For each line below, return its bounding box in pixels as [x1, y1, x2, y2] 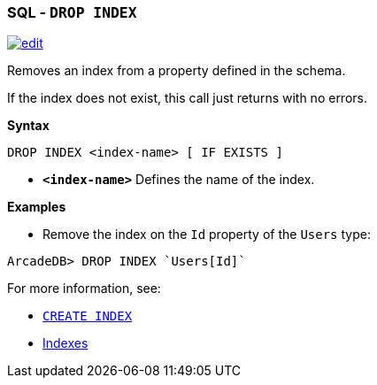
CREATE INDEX [42, 309, 133, 324]
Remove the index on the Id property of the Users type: [42, 227, 371, 243]
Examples [7, 199, 66, 215]
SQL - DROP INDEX [7, 4, 137, 21]
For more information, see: [7, 281, 161, 296]
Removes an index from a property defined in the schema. [7, 63, 346, 79]
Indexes [42, 335, 88, 351]
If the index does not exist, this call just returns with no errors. [7, 90, 367, 106]
